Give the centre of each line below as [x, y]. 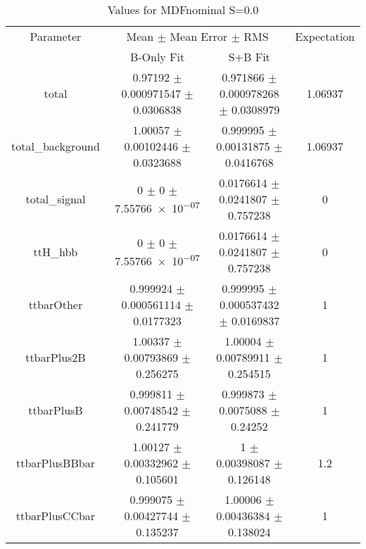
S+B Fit [249, 57]
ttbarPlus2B [56, 357]
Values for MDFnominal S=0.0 [183, 10]
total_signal [56, 199]
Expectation [325, 36]
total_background [56, 146]
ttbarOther [56, 304]
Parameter [56, 36]
